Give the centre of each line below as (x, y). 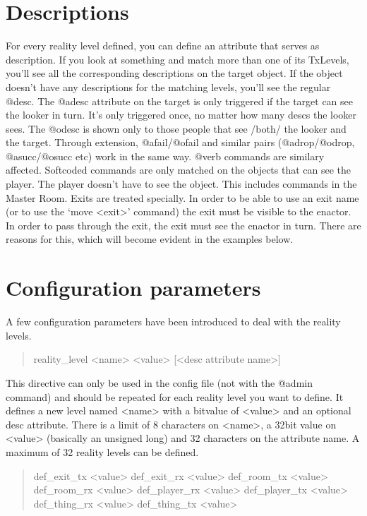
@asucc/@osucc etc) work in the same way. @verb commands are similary (165, 156)
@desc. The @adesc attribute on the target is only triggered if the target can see (180, 101)
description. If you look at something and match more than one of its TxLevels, (178, 59)
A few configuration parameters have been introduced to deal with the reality (173, 322)
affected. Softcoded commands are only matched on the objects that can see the (179, 170)
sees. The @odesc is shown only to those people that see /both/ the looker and (176, 128)
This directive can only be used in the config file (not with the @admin (159, 382)
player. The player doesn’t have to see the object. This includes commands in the (181, 184)
